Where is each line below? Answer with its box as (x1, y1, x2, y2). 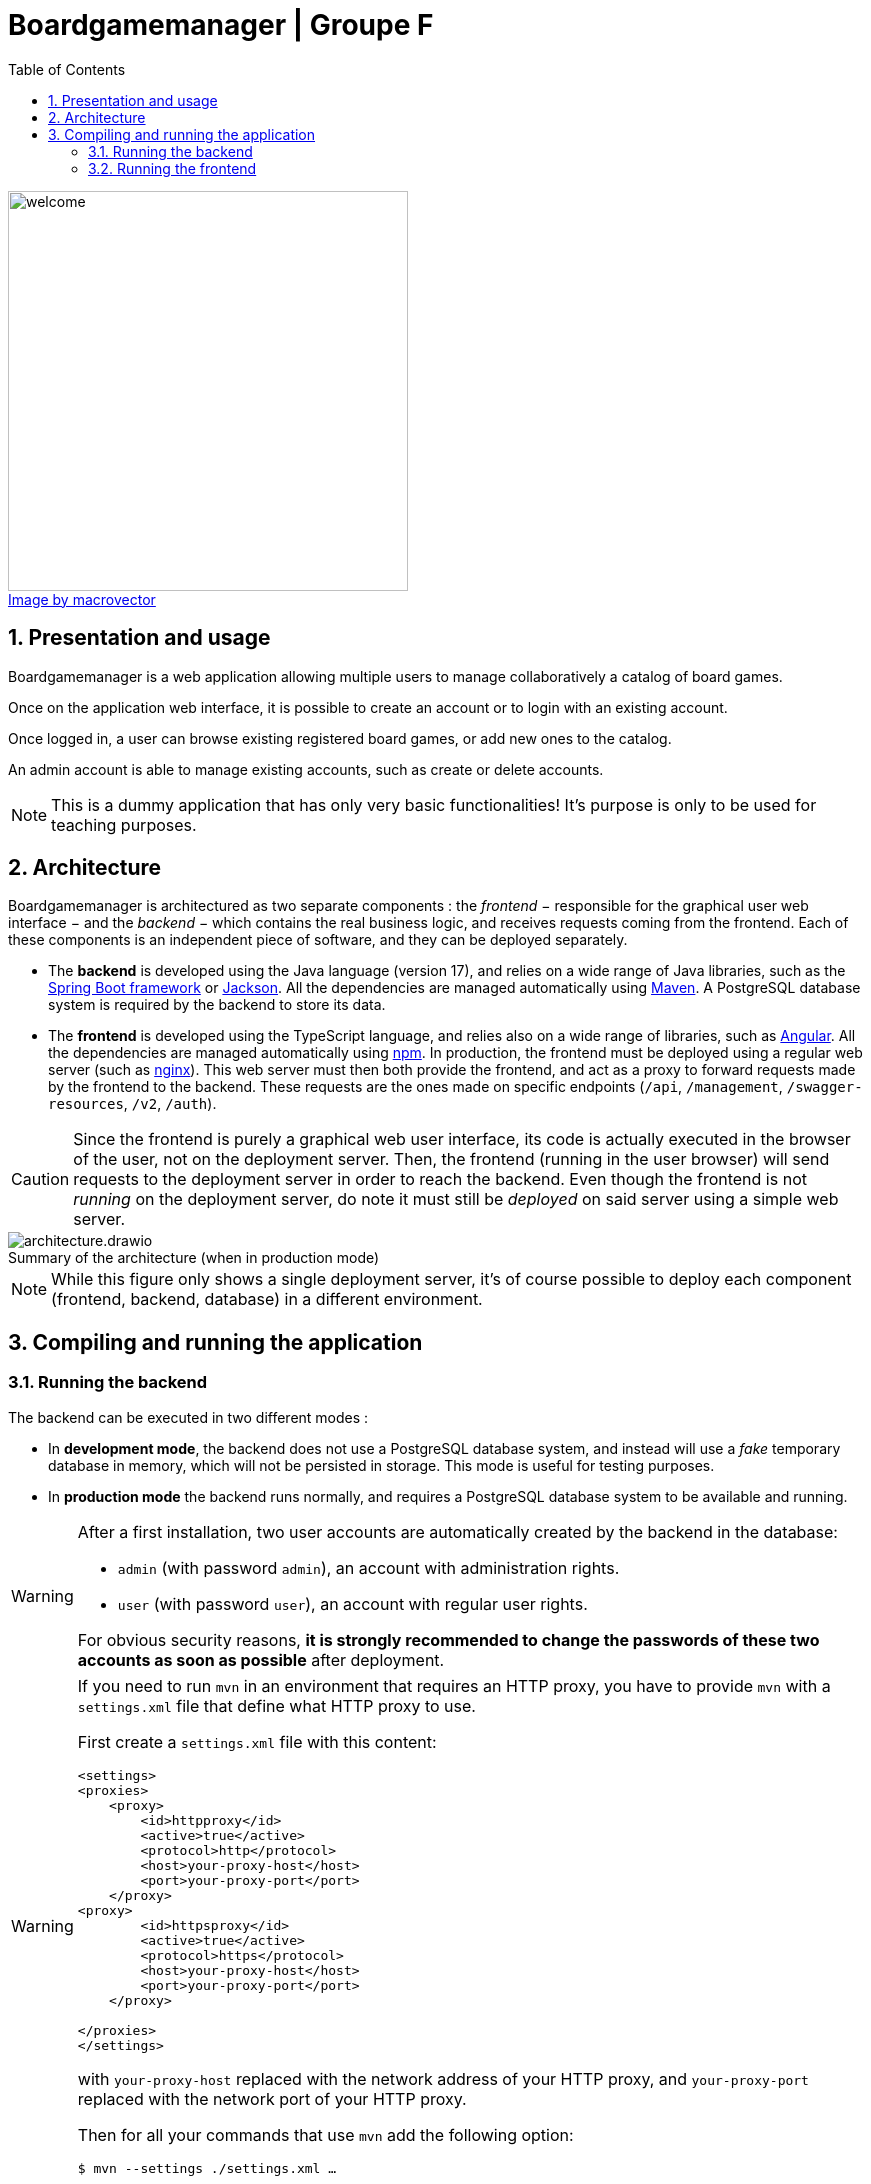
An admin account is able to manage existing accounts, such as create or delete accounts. (8, 760, 604, 778)
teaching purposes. (51, 814, 197, 835)
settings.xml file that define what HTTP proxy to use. (77, 1695, 476, 1716)
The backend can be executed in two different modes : (8, 1408, 369, 1426)
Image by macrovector (8, 590, 156, 608)
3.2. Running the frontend (88, 159, 257, 177)
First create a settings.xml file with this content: (77, 1731, 437, 1752)
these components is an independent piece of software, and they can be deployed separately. (8, 931, 628, 949)
